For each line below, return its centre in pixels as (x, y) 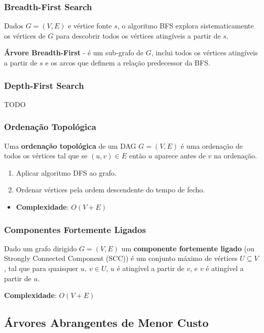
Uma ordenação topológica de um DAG (70, 145)
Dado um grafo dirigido (41, 248)
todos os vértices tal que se (46, 156)
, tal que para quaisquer (41, 268)
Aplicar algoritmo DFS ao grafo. (66, 172)
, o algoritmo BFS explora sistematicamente (185, 26)
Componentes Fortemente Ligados (75, 229)
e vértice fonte (90, 26)
